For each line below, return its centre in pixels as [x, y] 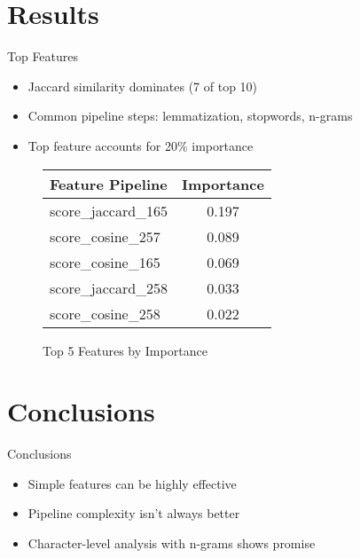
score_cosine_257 [105, 236]
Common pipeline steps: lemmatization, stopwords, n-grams [190, 116]
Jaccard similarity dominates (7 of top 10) [143, 86]
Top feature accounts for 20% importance [141, 145]
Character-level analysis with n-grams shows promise [172, 543]
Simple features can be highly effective [132, 483]
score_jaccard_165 [109, 210]
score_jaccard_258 [109, 287]
